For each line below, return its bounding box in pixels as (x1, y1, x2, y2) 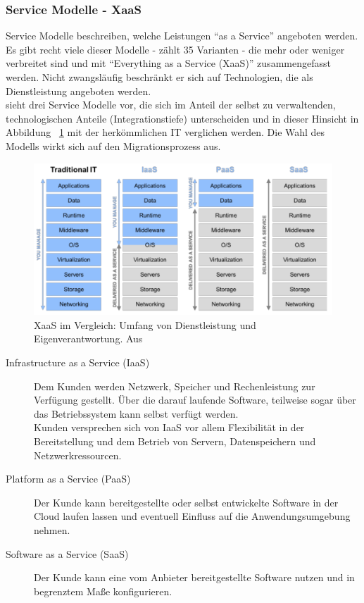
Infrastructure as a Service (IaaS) (6, 355, 150, 370)
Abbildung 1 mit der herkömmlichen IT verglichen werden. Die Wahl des (6, 125, 325, 139)
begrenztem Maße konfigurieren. (34, 583, 172, 598)
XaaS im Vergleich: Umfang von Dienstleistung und (34, 317, 256, 332)
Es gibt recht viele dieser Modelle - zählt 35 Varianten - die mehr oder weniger (6, 42, 345, 56)
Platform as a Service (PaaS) (6, 471, 131, 486)
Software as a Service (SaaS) (6, 546, 129, 561)
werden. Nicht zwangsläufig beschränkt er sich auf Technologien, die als (6, 70, 313, 84)
